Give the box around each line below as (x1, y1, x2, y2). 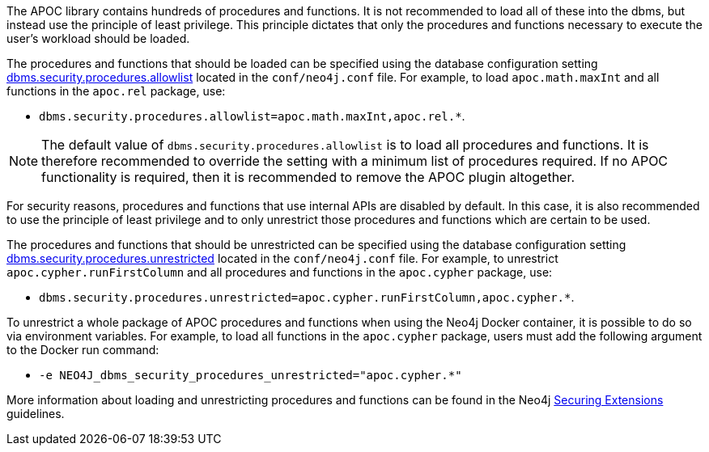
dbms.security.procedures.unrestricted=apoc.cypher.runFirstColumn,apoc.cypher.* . (39, 290, 575, 304)
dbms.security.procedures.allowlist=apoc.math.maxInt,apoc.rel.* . (39, 109, 465, 123)
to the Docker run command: (6, 343, 159, 357)
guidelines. (6, 407, 65, 420)
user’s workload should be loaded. (6, 32, 190, 45)
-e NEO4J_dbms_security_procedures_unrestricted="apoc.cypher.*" (39, 369, 462, 382)
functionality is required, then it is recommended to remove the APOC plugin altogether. (41, 169, 575, 185)
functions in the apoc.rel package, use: (6, 84, 226, 98)
